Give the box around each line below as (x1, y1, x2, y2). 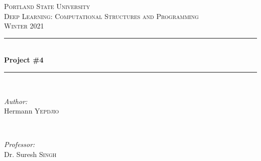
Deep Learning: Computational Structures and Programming (4, 10, 199, 21)
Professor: (4, 139, 35, 149)
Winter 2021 (4, 20, 44, 31)
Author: (4, 95, 28, 106)
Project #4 (4, 54, 44, 65)
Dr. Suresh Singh (4, 148, 57, 159)
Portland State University (4, 1, 90, 11)
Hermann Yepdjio (4, 105, 59, 116)
